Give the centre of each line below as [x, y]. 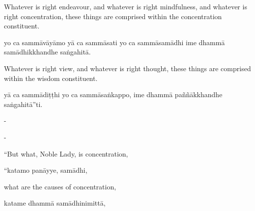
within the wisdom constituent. [51, 78]
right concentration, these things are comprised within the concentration [113, 16]
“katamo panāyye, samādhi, [46, 170]
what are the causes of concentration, [60, 186]
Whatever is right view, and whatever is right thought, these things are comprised [127, 68]
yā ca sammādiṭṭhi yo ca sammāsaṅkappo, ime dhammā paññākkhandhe [113, 94]
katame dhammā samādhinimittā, [55, 203]
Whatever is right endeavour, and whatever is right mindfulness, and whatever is [126, 6]
